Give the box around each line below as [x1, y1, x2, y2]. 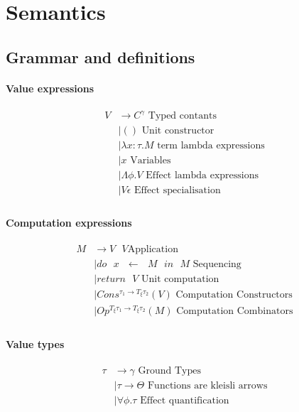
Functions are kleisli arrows [147, 381, 268, 391]
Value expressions [6, 80, 94, 95]
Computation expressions [6, 215, 132, 230]
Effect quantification [140, 396, 229, 406]
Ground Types [138, 366, 201, 376]
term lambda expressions [157, 140, 265, 151]
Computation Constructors [175, 290, 293, 300]
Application [127, 244, 178, 255]
